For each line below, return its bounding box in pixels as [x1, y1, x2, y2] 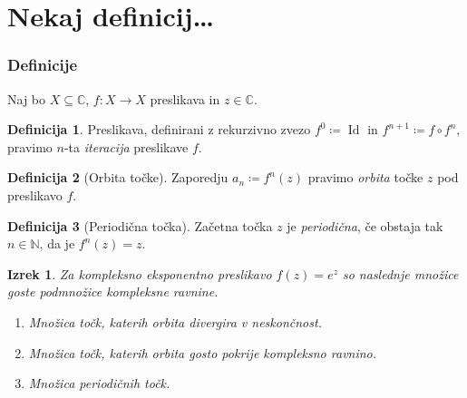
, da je [39, 234, 75, 253]
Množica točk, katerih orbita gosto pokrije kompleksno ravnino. [28, 343, 377, 362]
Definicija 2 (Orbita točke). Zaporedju [7, 168, 229, 187]
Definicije [7, 53, 78, 76]
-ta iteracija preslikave [63, 137, 189, 156]
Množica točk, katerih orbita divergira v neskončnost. [28, 312, 322, 331]
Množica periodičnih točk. [28, 374, 170, 393]
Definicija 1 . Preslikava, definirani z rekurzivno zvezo [7, 120, 311, 139]
